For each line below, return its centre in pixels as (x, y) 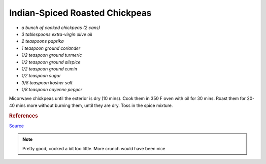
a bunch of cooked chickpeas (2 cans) (61, 28)
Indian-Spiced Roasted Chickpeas (80, 13)
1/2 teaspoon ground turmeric (52, 55)
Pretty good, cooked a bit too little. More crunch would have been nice (94, 148)
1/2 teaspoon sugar (41, 76)
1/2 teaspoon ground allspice (51, 62)
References (24, 116)
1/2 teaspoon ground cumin (49, 68)
